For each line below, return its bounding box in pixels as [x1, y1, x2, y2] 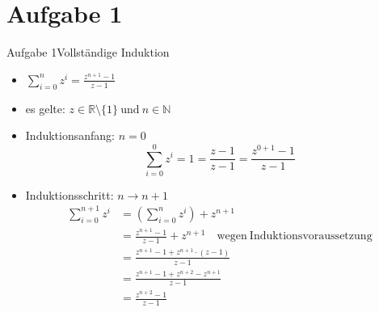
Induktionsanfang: [25, 127, 115, 144]
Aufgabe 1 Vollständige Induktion [6, 44, 170, 61]
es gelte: [25, 99, 65, 116]
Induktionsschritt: [25, 186, 114, 203]
